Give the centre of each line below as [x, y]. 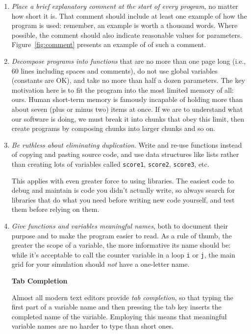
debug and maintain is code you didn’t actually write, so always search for [123, 190]
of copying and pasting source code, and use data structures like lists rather [125, 154]
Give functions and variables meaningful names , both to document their [120, 225]
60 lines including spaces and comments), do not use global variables [114, 70]
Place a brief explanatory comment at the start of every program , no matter [125, 6]
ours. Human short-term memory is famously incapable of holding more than [127, 99]
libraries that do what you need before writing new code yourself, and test [123, 199]
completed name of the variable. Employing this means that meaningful [119, 316]
